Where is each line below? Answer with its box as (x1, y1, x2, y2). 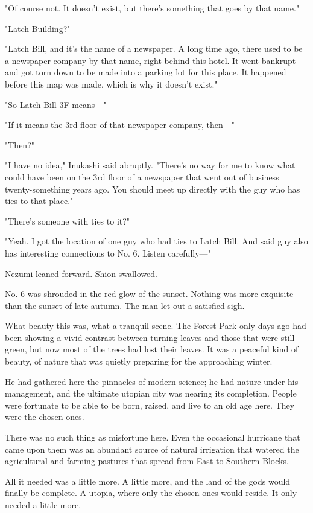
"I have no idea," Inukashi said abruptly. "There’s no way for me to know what (5, 159, 296, 171)
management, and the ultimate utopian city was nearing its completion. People (5, 387, 297, 400)
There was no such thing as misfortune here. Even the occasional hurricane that (5, 431, 300, 444)
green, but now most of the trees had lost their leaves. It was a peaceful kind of (5, 343, 299, 355)
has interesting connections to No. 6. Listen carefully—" (5, 246, 211, 259)
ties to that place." (5, 194, 74, 207)
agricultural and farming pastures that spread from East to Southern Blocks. (5, 454, 289, 467)
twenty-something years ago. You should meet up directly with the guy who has (5, 182, 300, 195)
